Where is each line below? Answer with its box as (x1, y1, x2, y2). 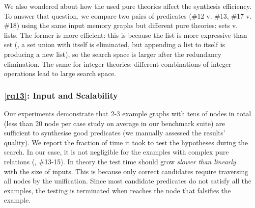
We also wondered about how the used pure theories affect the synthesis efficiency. (4, 1, 252, 11)
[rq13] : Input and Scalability (4, 89, 118, 101)
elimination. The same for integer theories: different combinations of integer (4, 58, 231, 69)
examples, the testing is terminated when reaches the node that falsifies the (4, 185, 231, 195)
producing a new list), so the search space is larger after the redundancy (4, 49, 222, 59)
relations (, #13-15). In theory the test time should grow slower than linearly (4, 156, 236, 166)
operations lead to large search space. (4, 68, 116, 78)
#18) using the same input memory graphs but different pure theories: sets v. (4, 20, 238, 30)
